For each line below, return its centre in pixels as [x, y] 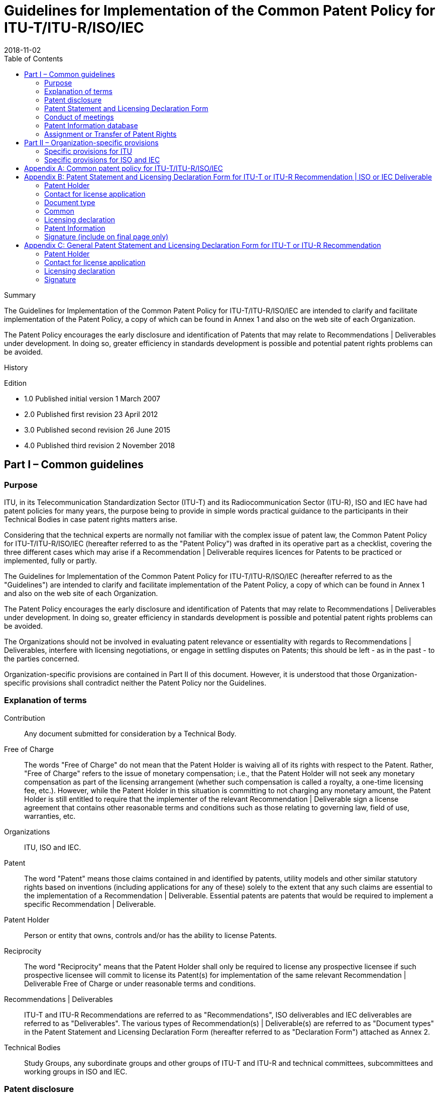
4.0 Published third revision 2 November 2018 [100, 445]
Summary [20, 295]
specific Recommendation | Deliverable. [90, 904]
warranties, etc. [50, 816]
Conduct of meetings [79, 117]
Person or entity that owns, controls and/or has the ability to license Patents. [150, 935]
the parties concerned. [42, 658]
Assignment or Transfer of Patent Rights [111, 134]
